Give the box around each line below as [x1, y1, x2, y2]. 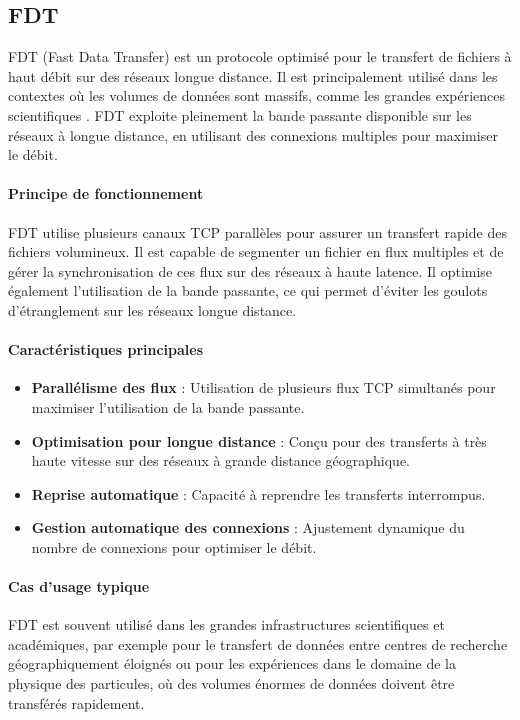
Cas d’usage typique [8, 576, 150, 597]
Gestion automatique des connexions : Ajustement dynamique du [31, 517, 465, 538]
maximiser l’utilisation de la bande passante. [31, 396, 305, 417]
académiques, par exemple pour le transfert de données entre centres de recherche [8, 633, 508, 654]
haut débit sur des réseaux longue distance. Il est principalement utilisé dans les [8, 65, 498, 86]
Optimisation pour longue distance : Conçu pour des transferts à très [31, 430, 487, 451]
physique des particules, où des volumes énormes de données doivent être [8, 673, 455, 694]
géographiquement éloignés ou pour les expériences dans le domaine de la [8, 653, 457, 674]
